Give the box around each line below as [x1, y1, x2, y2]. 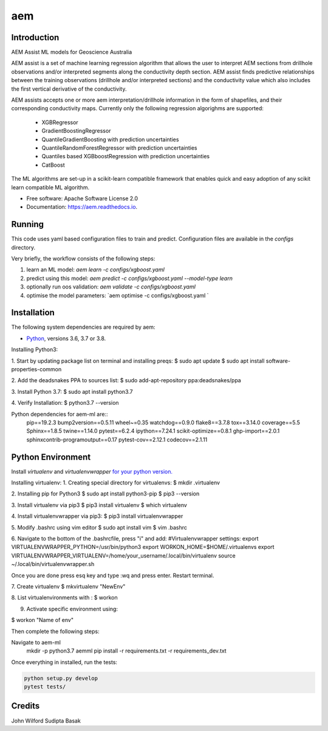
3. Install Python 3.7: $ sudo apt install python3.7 [11, 388, 133, 395]
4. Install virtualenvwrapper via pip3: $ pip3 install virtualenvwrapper [11, 512, 183, 520]
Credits [11, 701, 40, 712]
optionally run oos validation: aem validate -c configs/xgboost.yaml [26, 283, 196, 290]
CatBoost [41, 161, 65, 169]
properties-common [11, 366, 62, 373]
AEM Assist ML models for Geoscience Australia [11, 49, 132, 56]
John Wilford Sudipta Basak [11, 717, 81, 724]
